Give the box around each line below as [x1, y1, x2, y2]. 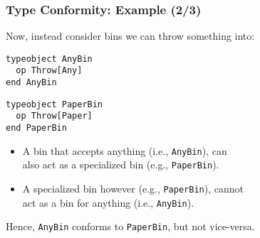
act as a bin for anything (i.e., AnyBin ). [22, 195, 194, 210]
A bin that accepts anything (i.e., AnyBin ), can [22, 143, 227, 158]
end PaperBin [6, 123, 67, 134]
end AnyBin [6, 77, 57, 88]
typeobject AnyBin [6, 53, 93, 64]
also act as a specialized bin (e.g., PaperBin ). [22, 157, 219, 172]
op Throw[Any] [16, 65, 83, 76]
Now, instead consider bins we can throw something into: [6, 28, 255, 43]
